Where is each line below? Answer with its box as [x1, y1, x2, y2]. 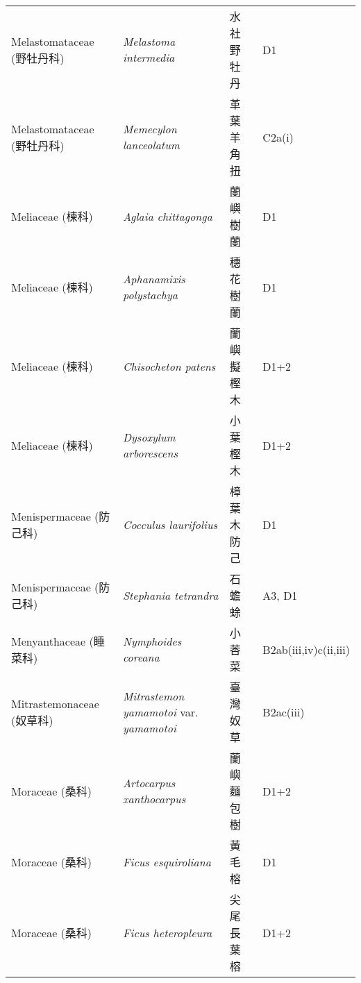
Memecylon [123, 121, 177, 137]
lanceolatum [123, 137, 180, 153]
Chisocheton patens [123, 358, 216, 374]
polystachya [123, 287, 178, 303]
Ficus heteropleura [123, 924, 212, 941]
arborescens [123, 445, 178, 461]
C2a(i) [262, 128, 294, 145]
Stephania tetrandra [123, 587, 219, 603]
